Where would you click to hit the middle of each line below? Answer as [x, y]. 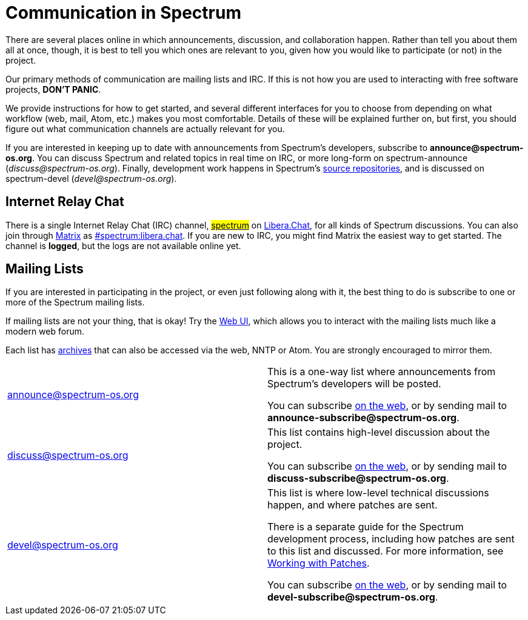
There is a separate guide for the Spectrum [366, 527]
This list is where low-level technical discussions [378, 493]
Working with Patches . [319, 563]
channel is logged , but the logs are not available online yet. [123, 245]
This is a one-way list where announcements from [382, 372]
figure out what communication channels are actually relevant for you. [145, 128]
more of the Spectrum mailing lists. [75, 302]
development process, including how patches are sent [391, 539]
